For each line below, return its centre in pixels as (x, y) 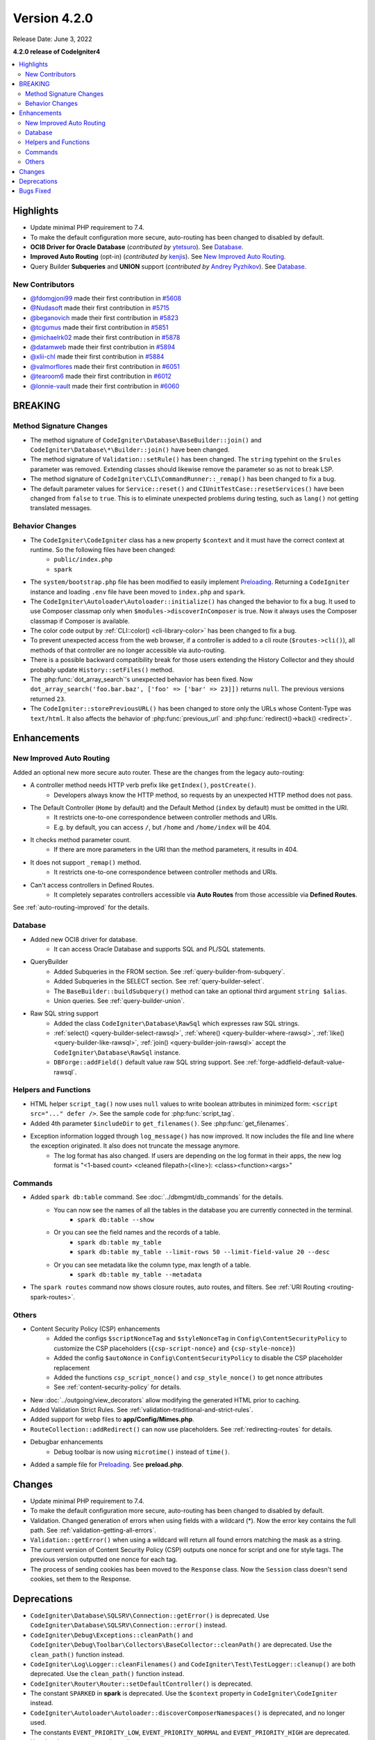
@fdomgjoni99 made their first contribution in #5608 (106, 299)
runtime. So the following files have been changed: (103, 549)
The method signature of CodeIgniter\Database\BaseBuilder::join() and (146, 440)
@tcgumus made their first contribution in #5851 (99, 328)
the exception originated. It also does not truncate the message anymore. (135, 1146)
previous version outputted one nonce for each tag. (104, 1560)
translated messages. (61, 508)
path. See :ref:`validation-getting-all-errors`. (93, 1531)
